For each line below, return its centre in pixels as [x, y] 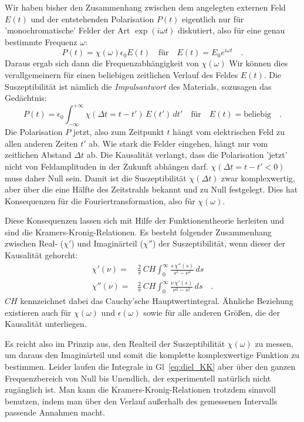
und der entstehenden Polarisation [92, 18]
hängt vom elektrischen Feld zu [229, 132]
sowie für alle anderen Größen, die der [212, 312]
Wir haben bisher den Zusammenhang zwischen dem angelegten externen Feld [145, 7]
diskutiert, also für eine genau [232, 30]
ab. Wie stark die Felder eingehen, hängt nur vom [178, 143]
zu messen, [274, 343]
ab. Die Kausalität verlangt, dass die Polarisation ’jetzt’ [187, 155]
